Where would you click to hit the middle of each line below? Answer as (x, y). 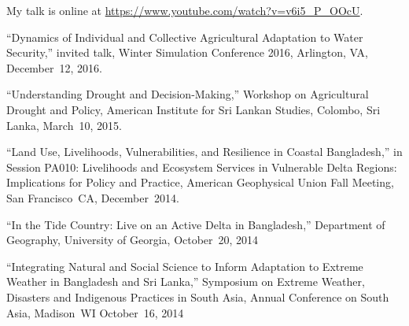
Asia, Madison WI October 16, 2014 (95, 312)
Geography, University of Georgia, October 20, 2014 (133, 240)
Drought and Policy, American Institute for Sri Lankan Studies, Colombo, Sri (193, 109)
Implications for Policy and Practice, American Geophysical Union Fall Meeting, (200, 182)
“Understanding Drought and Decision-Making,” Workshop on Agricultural (188, 94)
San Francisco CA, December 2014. (93, 197)
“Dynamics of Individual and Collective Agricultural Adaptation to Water (185, 37)
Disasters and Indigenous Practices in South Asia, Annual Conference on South (198, 296)
